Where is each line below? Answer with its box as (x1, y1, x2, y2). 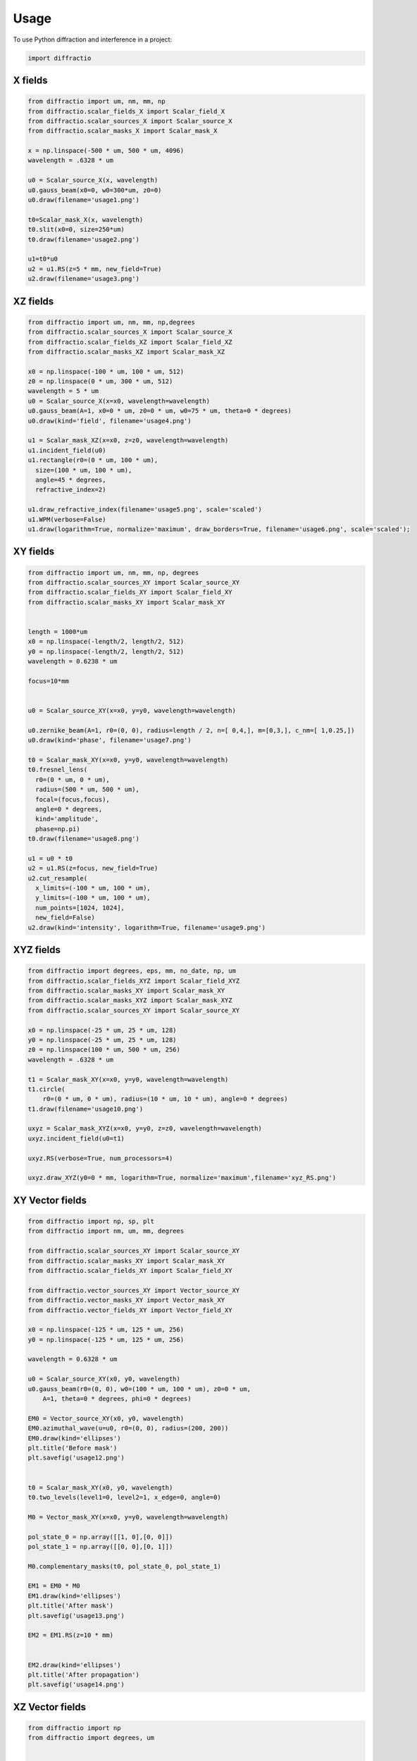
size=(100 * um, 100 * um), (35, 466, 132, 474)
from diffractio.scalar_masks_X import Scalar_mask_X (27, 127, 218, 135)
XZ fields (13, 295, 54, 307)
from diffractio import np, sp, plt (27, 1217, 155, 1225)
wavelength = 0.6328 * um (27, 1355, 118, 1363)
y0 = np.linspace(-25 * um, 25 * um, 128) (27, 1035, 177, 1044)
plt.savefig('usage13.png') (27, 1612, 125, 1619)
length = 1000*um (27, 628, 88, 635)
